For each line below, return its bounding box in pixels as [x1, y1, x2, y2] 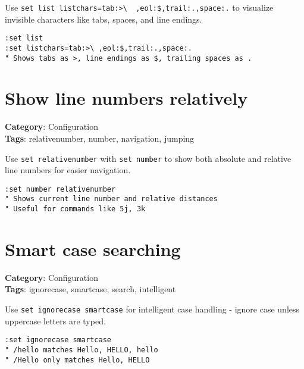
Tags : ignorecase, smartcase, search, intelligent [5, 283, 176, 295]
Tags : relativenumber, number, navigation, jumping [5, 132, 195, 144]
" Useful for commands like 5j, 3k [5, 205, 146, 214]
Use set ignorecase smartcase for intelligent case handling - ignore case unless [5, 303, 300, 315]
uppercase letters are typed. [5, 314, 106, 327]
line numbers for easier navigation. [5, 164, 131, 176]
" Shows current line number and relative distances [5, 195, 218, 204]
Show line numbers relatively [5, 86, 248, 110]
